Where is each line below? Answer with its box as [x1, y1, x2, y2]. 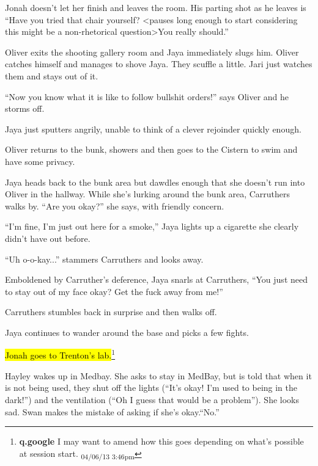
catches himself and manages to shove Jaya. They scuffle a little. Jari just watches [5, 57, 312, 70]
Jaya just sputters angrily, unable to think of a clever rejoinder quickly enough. [5, 122, 301, 135]
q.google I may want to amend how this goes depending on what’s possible [19, 435, 304, 448]
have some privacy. [5, 155, 75, 167]
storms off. [5, 102, 45, 115]
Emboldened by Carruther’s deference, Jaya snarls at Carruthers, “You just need [5, 273, 308, 286]
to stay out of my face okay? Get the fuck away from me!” [5, 285, 223, 297]
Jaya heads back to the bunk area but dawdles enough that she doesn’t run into [5, 175, 305, 188]
